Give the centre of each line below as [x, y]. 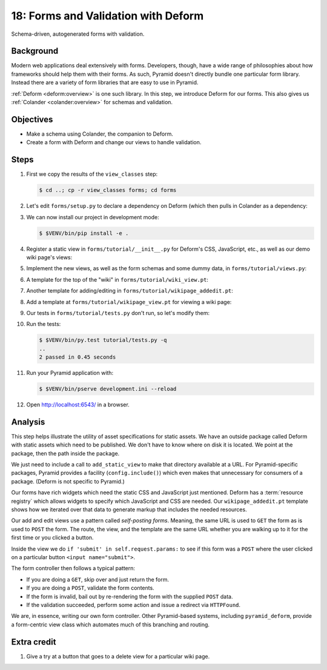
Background [35, 51]
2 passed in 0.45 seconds [78, 357]
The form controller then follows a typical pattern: [73, 568]
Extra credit [34, 642]
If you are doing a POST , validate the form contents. [90, 588]
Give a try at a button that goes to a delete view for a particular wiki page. [118, 656]
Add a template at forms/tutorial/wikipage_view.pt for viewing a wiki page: [129, 302]
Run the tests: [44, 324]
